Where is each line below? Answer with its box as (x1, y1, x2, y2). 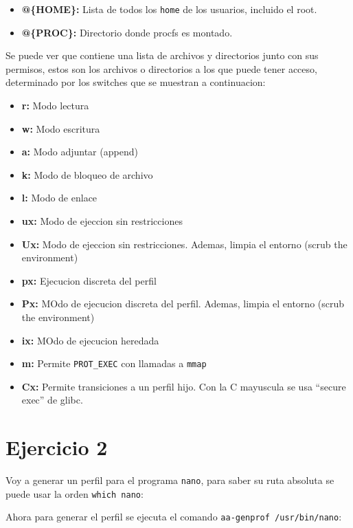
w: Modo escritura (21, 121, 100, 135)
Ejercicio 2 (5, 433, 108, 461)
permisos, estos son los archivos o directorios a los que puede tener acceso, (5, 61, 317, 76)
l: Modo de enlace (21, 190, 98, 205)
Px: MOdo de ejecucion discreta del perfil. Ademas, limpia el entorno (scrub (21, 296, 345, 311)
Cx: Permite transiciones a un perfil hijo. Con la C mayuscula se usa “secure (21, 379, 346, 393)
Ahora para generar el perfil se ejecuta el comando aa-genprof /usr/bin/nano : (5, 509, 342, 524)
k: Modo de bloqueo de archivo (21, 167, 153, 181)
